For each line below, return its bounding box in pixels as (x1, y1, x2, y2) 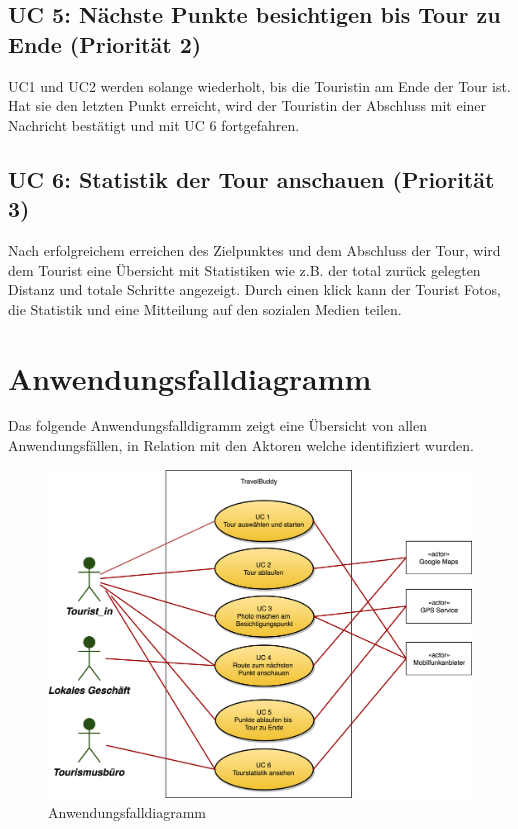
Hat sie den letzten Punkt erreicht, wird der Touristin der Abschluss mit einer (8, 95, 487, 116)
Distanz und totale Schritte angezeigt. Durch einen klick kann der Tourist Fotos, (8, 279, 501, 300)
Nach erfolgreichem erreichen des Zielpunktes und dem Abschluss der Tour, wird (8, 239, 501, 260)
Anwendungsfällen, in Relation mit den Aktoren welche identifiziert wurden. (8, 435, 474, 456)
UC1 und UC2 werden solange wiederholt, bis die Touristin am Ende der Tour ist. (8, 75, 511, 96)
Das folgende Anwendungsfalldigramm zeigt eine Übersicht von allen (8, 415, 427, 436)
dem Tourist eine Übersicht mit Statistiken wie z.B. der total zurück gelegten (8, 259, 481, 280)
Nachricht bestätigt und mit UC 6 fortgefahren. (8, 114, 300, 135)
